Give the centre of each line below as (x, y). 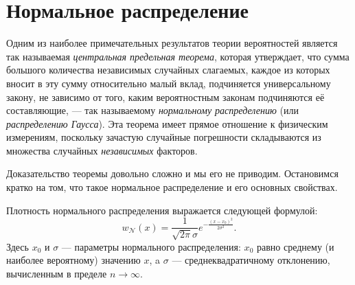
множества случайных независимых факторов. (102, 150)
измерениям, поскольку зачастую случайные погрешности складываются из (164, 137)
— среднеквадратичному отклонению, (251, 260)
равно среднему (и (295, 246)
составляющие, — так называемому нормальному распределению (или (152, 110)
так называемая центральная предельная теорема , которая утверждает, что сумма (178, 56)
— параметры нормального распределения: (151, 246)
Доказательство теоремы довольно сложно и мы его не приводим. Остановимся (172, 173)
